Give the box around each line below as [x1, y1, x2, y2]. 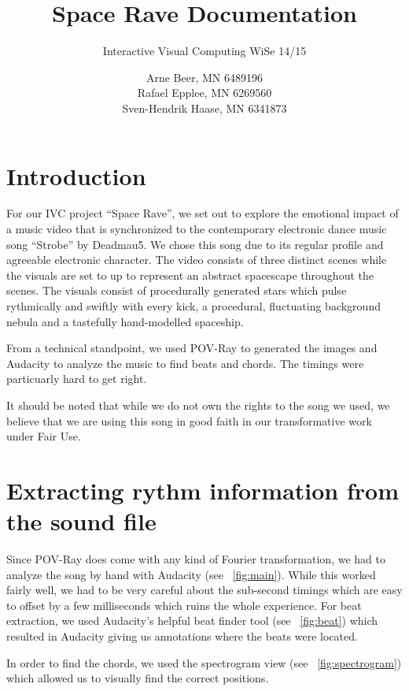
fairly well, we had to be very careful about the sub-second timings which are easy [6, 581, 403, 598]
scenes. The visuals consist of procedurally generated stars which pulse [6, 282, 347, 299]
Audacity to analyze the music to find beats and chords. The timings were [6, 355, 364, 371]
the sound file [6, 505, 157, 537]
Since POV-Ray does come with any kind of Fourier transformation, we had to [6, 551, 385, 567]
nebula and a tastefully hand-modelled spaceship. [6, 313, 244, 329]
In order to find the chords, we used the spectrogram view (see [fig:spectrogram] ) [6, 654, 402, 671]
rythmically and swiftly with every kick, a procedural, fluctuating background [6, 298, 381, 314]
